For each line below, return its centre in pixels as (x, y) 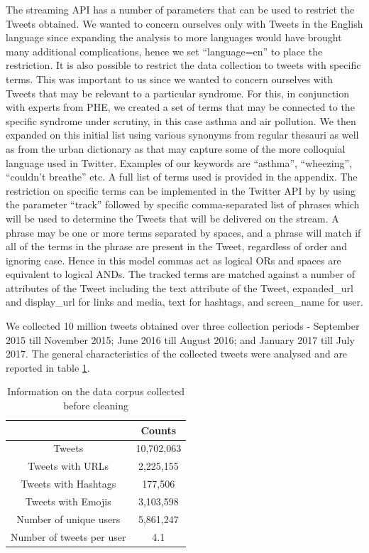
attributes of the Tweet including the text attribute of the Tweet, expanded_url (180, 288)
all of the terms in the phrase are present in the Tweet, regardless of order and (176, 246)
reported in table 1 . (48, 367)
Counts (159, 430)
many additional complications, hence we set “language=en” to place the (164, 51)
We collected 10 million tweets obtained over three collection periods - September (183, 326)
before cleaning (96, 406)
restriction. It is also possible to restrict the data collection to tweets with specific (183, 65)
